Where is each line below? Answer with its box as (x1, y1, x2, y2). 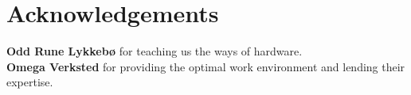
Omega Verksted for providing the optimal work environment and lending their (6, 58, 405, 74)
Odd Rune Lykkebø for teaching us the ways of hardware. (6, 43, 303, 59)
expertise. (6, 74, 53, 90)
